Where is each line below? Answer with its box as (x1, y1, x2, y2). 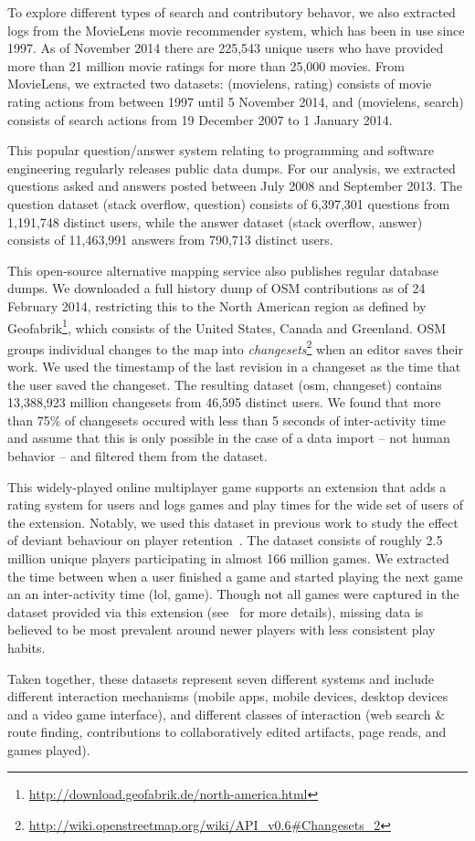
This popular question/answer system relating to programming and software (7, 141, 434, 160)
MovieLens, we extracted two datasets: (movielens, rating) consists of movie (7, 74, 432, 93)
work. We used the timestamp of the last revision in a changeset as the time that (7, 357, 461, 375)
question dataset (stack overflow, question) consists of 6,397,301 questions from (7, 194, 450, 213)
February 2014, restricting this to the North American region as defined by (7, 296, 427, 315)
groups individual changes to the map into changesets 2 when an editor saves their (7, 336, 463, 358)
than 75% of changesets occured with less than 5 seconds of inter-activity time (7, 410, 446, 429)
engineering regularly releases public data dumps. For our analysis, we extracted (7, 158, 456, 177)
